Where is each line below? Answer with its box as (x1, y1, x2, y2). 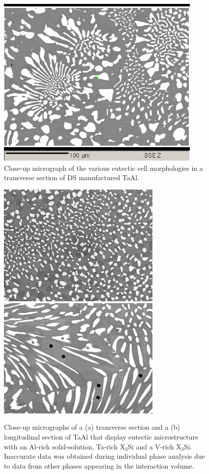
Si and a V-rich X (128, 441, 181, 451)
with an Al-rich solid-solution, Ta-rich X (4, 441, 125, 451)
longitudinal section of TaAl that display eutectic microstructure (4, 432, 199, 442)
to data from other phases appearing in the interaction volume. (4, 460, 194, 471)
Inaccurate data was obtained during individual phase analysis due (4, 451, 205, 461)
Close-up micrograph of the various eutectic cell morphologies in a (4, 162, 203, 173)
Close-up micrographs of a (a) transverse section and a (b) (4, 422, 180, 432)
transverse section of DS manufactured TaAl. (4, 172, 140, 183)
